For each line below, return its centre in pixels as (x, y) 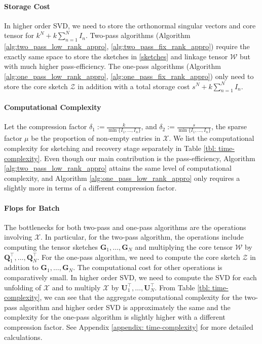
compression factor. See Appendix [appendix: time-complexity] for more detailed (129, 327)
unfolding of (23, 287)
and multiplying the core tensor (184, 247)
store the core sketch (36, 86)
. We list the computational (212, 138)
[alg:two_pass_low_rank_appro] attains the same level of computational (118, 168)
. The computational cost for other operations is (148, 267)
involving (18, 237)
